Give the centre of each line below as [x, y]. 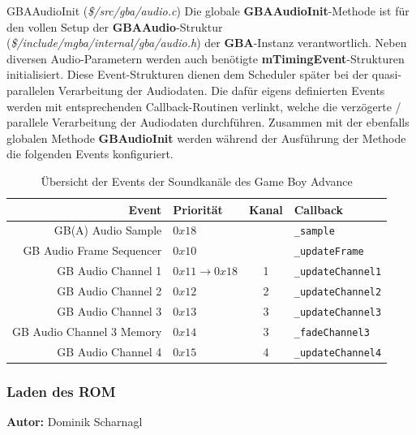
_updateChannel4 [338, 353]
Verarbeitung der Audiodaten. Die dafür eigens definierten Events [221, 90]
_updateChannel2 [338, 293]
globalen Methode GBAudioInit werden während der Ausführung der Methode [206, 138]
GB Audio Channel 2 [109, 291]
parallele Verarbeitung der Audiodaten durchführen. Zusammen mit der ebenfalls [208, 122]
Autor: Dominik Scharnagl [75, 422]
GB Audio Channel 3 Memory [87, 331]
